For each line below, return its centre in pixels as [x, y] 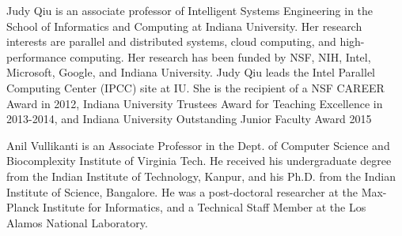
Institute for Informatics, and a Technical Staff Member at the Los [205, 207]
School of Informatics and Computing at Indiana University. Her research [184, 26]
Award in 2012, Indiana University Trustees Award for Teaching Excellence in [195, 103]
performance [36, 56]
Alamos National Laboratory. [77, 222]
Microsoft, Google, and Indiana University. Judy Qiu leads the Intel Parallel [191, 72]
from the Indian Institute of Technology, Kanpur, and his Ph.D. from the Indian [201, 176]
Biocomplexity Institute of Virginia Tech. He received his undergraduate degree [199, 161]
